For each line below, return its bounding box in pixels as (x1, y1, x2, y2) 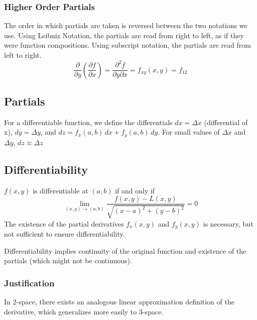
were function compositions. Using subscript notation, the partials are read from (4, 40, 251, 50)
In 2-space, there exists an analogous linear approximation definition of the (4, 296, 234, 307)
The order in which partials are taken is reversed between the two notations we (4, 20, 247, 31)
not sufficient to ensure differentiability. (4, 229, 125, 239)
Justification (4, 276, 55, 289)
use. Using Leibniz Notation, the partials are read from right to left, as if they (4, 30, 244, 40)
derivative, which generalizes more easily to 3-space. (4, 306, 164, 316)
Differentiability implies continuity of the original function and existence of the (4, 245, 246, 256)
